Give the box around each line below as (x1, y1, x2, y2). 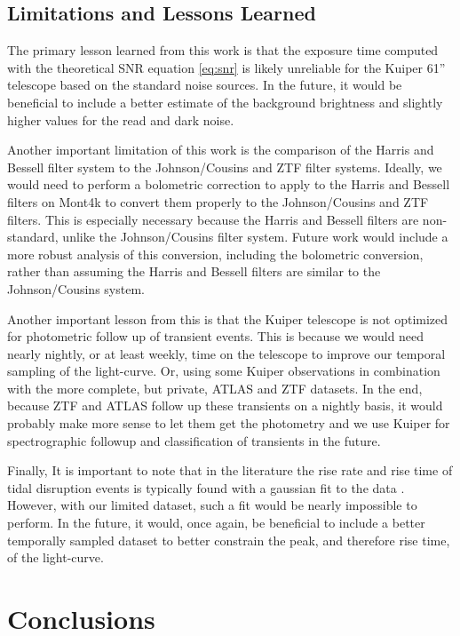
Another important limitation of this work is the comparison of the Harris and (7, 140, 434, 159)
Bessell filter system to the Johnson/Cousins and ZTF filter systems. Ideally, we (7, 157, 442, 176)
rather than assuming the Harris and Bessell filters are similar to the (7, 262, 381, 281)
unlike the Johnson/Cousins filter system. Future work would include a (62, 227, 448, 246)
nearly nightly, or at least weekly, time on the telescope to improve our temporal (7, 344, 446, 362)
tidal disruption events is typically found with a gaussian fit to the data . (7, 478, 405, 497)
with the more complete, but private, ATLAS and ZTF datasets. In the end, (7, 378, 423, 397)
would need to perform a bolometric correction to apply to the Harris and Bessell (7, 175, 450, 194)
